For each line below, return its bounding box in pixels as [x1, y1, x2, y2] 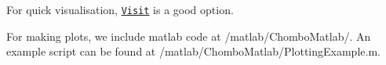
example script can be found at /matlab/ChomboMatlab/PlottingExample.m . [6, 43, 381, 60]
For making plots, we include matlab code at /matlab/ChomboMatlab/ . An [6, 27, 371, 44]
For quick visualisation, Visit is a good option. [6, 2, 234, 17]
